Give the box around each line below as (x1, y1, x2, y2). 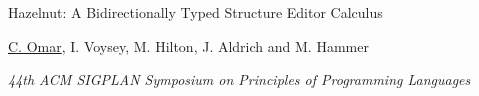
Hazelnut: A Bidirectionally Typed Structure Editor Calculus (8, 2, 383, 22)
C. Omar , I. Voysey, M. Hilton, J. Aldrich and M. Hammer (8, 35, 369, 56)
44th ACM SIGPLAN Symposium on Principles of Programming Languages (8, 69, 471, 90)
